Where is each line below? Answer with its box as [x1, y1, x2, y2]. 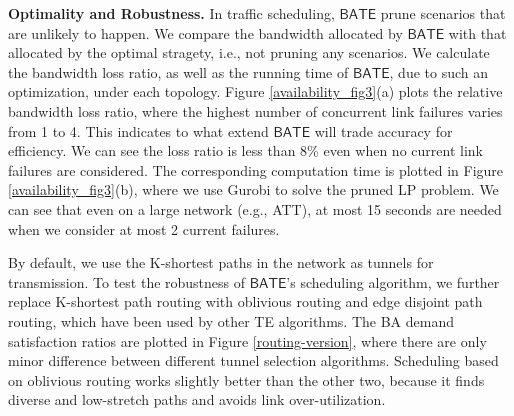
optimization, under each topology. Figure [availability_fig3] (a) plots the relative [8, 81, 503, 102]
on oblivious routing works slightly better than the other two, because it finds [8, 369, 485, 390]
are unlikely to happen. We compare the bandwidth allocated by [8, 22, 403, 43]
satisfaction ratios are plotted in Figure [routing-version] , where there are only [8, 330, 487, 351]
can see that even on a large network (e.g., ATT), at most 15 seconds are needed [8, 198, 502, 219]
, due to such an [389, 61, 489, 82]
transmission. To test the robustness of [8, 271, 246, 292]
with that [448, 22, 507, 43]
